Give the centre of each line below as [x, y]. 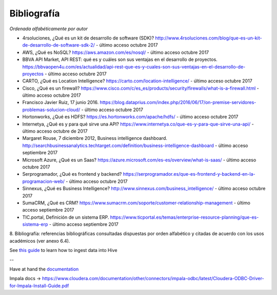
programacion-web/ [44, 181]
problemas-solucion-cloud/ [51, 110]
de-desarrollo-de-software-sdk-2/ [58, 45]
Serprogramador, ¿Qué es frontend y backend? [72, 174]
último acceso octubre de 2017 [55, 131]
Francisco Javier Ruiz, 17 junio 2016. [61, 102]
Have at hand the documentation [44, 269]
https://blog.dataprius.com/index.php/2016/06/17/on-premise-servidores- [178, 102]
